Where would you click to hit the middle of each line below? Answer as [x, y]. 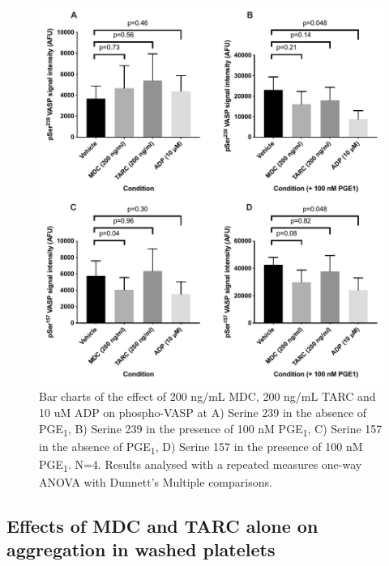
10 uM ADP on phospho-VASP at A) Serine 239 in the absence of [203, 413]
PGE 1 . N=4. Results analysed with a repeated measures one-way [201, 465]
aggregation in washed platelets [141, 549]
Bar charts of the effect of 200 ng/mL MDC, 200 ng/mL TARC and [207, 396]
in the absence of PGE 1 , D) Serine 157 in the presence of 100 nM [201, 447]
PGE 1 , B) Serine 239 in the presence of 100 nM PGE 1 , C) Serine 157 [211, 429]
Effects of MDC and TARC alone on [162, 526]
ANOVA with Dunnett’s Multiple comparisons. [156, 482]
